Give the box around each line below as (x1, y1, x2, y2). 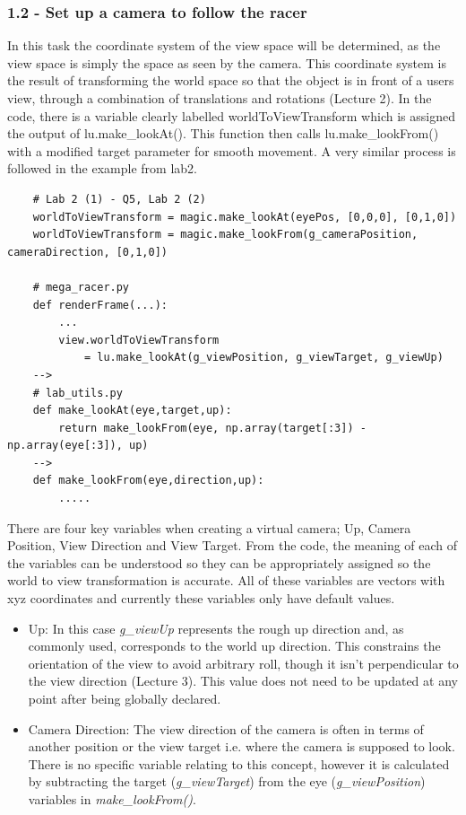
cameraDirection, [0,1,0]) (7, 245, 168, 259)
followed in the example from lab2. (7, 159, 197, 178)
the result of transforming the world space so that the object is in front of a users (7, 71, 454, 90)
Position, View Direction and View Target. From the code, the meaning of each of (7, 536, 458, 555)
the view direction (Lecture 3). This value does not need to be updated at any (28, 671, 458, 690)
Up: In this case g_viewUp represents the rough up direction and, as (28, 618, 404, 637)
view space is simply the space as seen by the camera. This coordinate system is (7, 53, 446, 72)
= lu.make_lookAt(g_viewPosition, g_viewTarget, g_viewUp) (83, 351, 444, 364)
